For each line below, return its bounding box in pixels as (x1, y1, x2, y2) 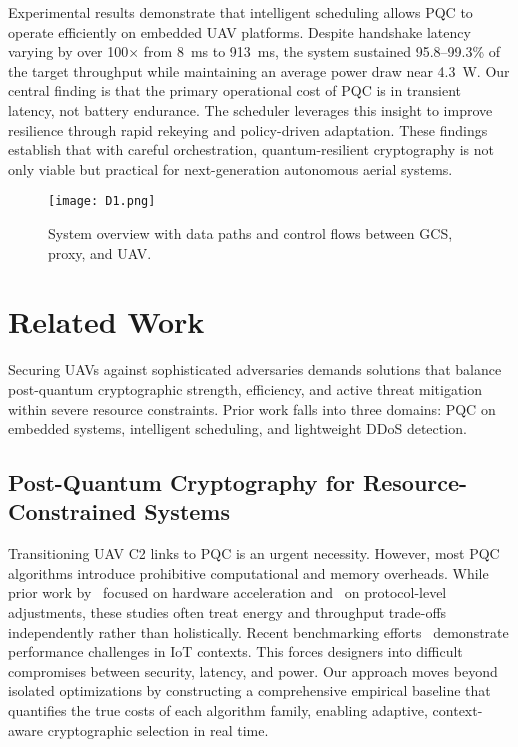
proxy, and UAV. (48, 242, 152, 263)
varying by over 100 (8, 41, 129, 62)
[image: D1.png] (48, 194, 156, 209)
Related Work (8, 301, 205, 342)
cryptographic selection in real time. (47, 719, 269, 740)
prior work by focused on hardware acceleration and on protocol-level (8, 582, 447, 603)
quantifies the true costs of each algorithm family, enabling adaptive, (8, 700, 428, 721)
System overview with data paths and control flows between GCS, (48, 223, 453, 243)
